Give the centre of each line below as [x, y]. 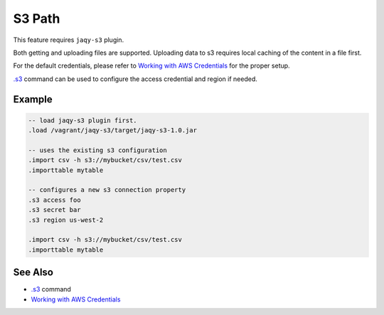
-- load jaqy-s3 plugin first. [83, 120]
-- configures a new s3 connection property [107, 190]
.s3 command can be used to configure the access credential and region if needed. [135, 79]
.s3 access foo [54, 200]
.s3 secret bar [54, 210]
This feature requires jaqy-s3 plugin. [69, 40]
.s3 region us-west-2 [66, 220]
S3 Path [37, 18]
